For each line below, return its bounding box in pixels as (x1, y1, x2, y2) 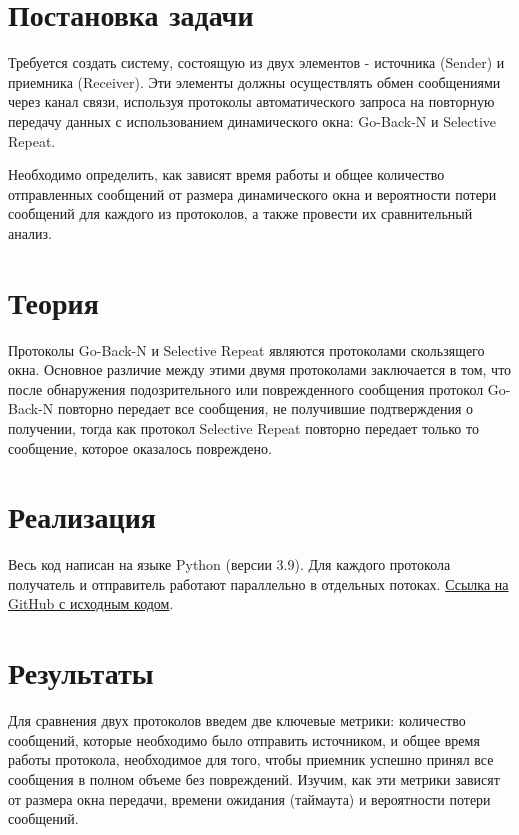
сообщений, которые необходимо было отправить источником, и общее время (8, 729, 480, 750)
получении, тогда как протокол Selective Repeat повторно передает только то (8, 417, 479, 438)
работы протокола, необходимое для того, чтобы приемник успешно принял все (8, 749, 494, 770)
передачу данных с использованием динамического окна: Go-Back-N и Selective (8, 110, 497, 131)
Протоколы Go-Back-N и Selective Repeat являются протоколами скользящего (8, 339, 485, 360)
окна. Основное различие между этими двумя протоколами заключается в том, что (8, 359, 512, 380)
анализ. (8, 222, 52, 243)
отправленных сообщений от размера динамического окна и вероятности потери (8, 183, 497, 204)
